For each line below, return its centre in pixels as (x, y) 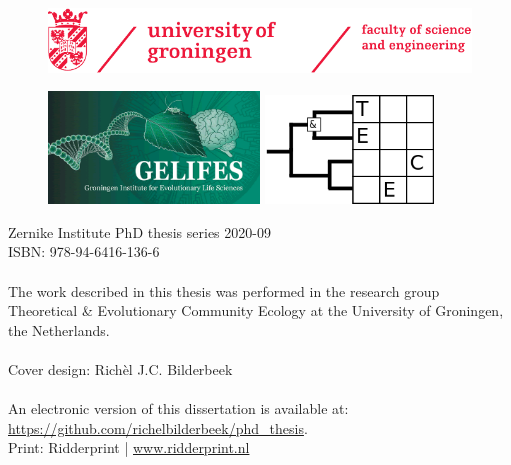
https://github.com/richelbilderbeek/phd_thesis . (158, 427)
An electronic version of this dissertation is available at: (178, 408)
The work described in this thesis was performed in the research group (224, 290)
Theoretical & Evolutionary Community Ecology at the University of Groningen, (256, 310)
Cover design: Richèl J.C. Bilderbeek (120, 368)
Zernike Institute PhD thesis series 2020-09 (139, 231)
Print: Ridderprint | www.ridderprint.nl (129, 447)
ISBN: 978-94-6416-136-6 (84, 251)
